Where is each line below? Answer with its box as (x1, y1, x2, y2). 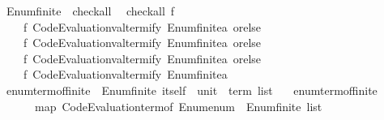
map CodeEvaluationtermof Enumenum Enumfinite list (34, 97, 322, 114)
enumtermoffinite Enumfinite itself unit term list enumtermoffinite (6, 81, 378, 98)
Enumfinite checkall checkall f (6, 2, 175, 19)
